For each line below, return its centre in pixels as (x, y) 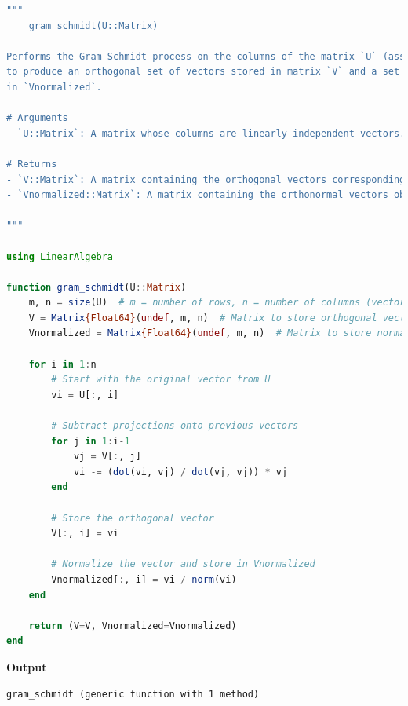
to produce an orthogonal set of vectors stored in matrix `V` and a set (203, 72)
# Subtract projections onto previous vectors (175, 426)
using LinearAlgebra (60, 256)
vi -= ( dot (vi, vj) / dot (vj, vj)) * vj (180, 472)
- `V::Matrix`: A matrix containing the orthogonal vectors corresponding (206, 179)
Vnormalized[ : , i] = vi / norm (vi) (144, 579)
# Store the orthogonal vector (133, 518)
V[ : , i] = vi (85, 534)
